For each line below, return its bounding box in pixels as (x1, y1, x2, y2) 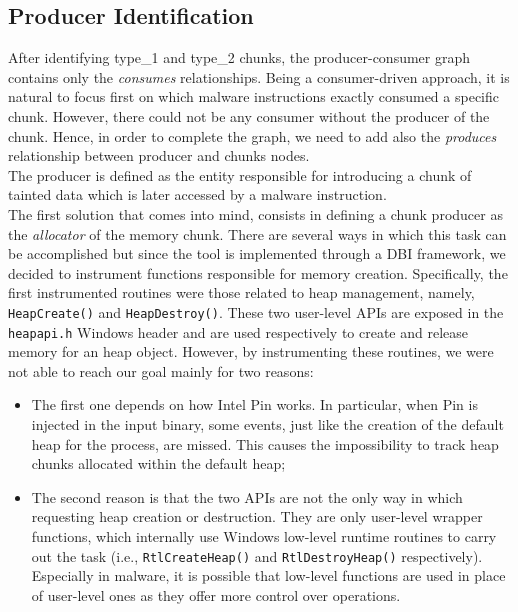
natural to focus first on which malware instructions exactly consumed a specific (8, 86, 499, 107)
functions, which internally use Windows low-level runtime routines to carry (31, 525, 497, 546)
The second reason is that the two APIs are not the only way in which (31, 486, 463, 507)
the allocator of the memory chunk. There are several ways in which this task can (8, 223, 507, 244)
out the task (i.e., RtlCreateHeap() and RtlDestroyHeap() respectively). (31, 545, 483, 566)
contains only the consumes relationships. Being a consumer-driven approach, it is (8, 66, 510, 87)
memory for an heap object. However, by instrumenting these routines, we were (8, 341, 494, 362)
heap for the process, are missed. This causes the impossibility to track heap (31, 433, 499, 454)
